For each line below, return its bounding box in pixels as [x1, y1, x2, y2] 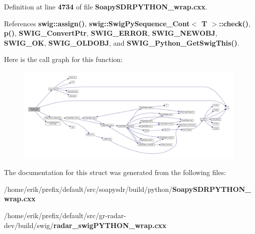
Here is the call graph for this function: [4, 54, 123, 64]
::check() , [219, 18, 251, 28]
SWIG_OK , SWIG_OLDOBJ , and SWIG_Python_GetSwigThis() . [4, 37, 240, 48]
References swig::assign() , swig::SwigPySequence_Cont [4, 18, 190, 28]
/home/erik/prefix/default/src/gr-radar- [4, 210, 126, 220]
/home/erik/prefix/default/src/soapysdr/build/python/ [4, 183, 172, 194]
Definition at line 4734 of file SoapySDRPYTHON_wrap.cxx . [4, 1, 207, 11]
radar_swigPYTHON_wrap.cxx [53, 220, 167, 230]
